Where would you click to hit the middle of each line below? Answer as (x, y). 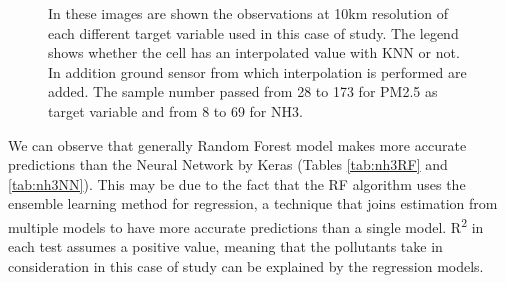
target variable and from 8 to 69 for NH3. (175, 110)
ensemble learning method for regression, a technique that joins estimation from (253, 203)
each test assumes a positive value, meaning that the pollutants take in (225, 246)
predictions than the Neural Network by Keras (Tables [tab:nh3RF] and (228, 164)
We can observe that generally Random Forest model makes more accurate (237, 144)
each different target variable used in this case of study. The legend (253, 32)
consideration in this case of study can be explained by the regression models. (246, 265)
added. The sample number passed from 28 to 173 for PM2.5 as (243, 91)
